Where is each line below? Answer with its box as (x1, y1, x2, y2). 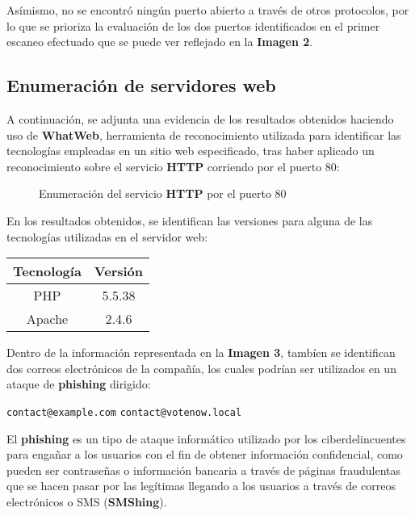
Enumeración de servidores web (6, 73, 276, 98)
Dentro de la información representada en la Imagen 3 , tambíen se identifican (6, 344, 396, 361)
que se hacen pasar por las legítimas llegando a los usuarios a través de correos (6, 477, 396, 494)
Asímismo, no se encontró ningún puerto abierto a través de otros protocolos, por (6, 2, 409, 18)
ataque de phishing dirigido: (6, 375, 151, 392)
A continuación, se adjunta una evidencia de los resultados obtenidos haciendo (6, 110, 394, 127)
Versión (94, 262, 144, 281)
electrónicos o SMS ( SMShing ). (6, 493, 167, 510)
